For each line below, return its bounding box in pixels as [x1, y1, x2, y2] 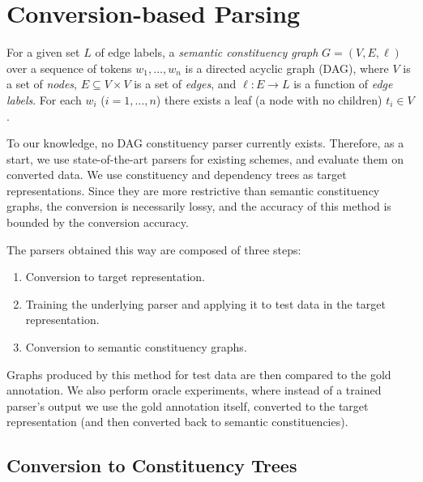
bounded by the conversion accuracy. [6, 214, 189, 231]
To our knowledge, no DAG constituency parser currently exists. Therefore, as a [6, 134, 404, 151]
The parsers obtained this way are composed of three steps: [6, 241, 301, 258]
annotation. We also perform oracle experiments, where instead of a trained [6, 382, 382, 399]
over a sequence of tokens [6, 59, 132, 76]
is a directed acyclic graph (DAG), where [185, 59, 389, 76]
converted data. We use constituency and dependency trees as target [6, 166, 347, 183]
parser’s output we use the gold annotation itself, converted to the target [6, 397, 369, 414]
